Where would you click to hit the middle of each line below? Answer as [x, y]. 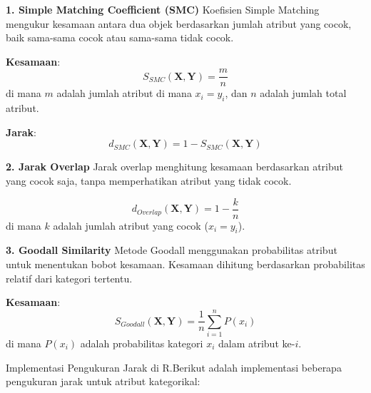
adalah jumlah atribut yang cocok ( [131, 225]
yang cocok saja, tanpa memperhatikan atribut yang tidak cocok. [149, 181]
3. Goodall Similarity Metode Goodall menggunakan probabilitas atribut [172, 250]
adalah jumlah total [303, 93]
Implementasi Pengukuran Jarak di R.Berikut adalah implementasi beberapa [174, 367]
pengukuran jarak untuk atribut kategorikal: [103, 381]
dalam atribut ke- [256, 343]
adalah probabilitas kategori [142, 343]
